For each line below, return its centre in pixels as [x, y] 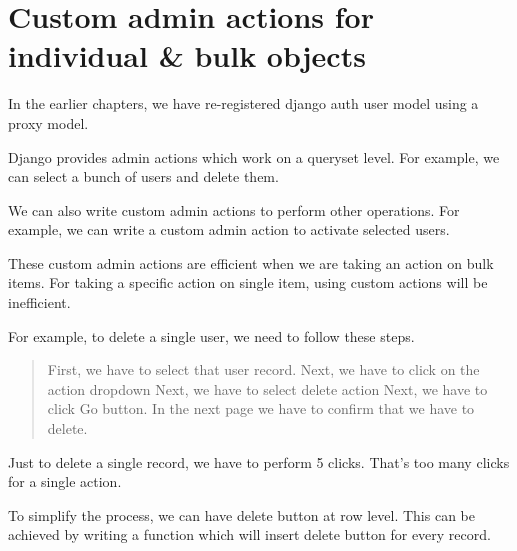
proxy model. [48, 122]
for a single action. [65, 481]
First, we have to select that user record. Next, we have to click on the [263, 369]
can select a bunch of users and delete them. [143, 176]
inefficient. [39, 302]
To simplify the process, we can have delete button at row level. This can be [241, 514]
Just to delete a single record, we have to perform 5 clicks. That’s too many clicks [259, 461]
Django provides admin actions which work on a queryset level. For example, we [254, 156]
